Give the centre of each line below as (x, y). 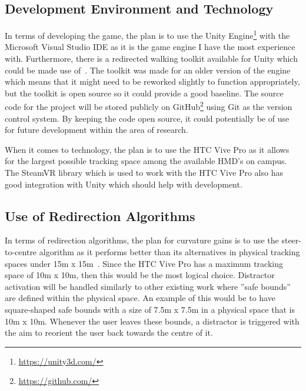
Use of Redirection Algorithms (100, 215)
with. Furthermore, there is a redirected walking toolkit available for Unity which (151, 59)
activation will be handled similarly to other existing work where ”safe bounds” (148, 286)
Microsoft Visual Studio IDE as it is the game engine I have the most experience (150, 47)
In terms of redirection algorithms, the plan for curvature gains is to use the (142, 240)
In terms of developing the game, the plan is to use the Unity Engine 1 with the (147, 34)
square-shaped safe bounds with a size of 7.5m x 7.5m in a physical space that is (150, 309)
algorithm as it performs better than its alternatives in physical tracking (169, 252)
